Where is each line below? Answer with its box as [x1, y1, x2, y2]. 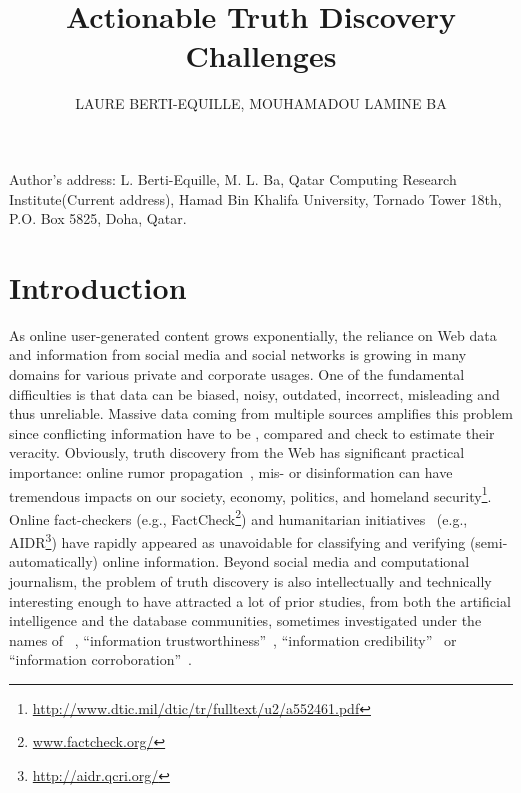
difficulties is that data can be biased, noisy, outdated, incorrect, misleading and [9, 383, 500, 404]
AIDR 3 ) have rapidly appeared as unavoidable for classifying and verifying [9, 529, 466, 552]
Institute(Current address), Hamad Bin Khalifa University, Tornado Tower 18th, [9, 188, 502, 209]
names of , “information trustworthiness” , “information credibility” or [9, 629, 457, 650]
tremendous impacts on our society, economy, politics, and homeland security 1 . [9, 482, 492, 506]
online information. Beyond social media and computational [102, 551, 470, 572]
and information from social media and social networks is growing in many [9, 344, 467, 365]
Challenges [185, 35, 337, 76]
